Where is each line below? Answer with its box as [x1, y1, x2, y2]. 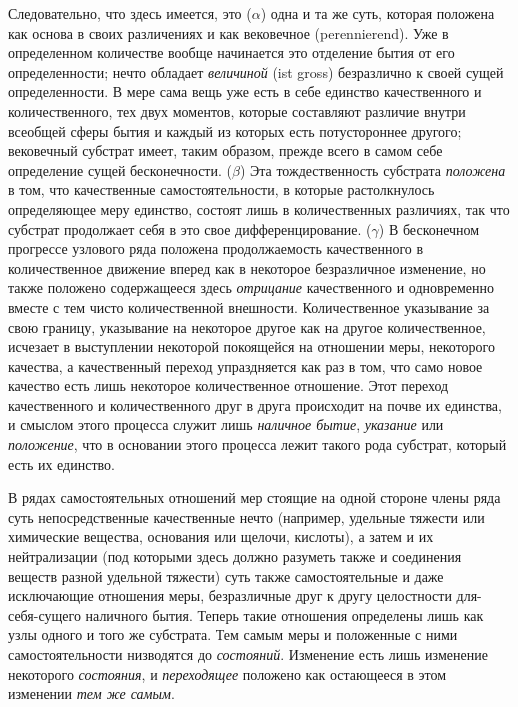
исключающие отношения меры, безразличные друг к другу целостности [8, 585, 452, 606]
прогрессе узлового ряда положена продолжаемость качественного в [8, 238, 424, 259]
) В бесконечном [378, 218, 480, 239]
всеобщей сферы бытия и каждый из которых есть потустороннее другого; [8, 120, 462, 141]
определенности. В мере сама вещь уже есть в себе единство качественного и [8, 81, 482, 102]
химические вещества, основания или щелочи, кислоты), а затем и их [8, 526, 434, 547]
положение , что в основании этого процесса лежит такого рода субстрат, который [8, 434, 507, 455]
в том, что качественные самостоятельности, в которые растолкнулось [8, 179, 435, 200]
